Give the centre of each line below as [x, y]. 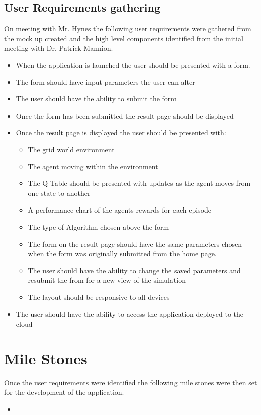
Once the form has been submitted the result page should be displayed [125, 115]
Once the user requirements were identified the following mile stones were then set [131, 382]
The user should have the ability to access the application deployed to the [130, 314]
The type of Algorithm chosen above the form [99, 226]
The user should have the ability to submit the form [96, 99]
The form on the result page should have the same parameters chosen [135, 243]
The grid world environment [71, 149]
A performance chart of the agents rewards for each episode [120, 210]
